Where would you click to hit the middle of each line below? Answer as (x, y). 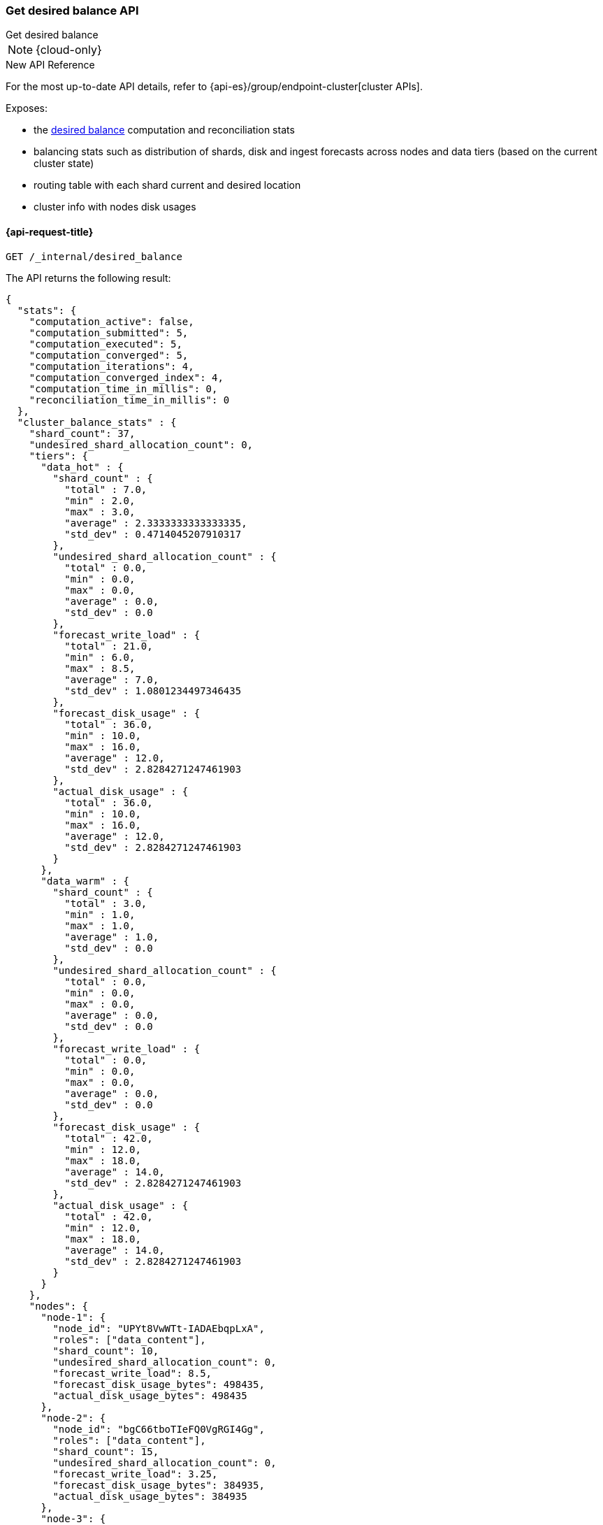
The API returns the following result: (88, 278)
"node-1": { (73, 1317)
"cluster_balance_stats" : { (97, 422)
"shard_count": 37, (82, 433)
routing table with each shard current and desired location (167, 185)
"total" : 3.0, (106, 903)
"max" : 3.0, (100, 511)
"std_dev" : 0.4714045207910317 (153, 534)
